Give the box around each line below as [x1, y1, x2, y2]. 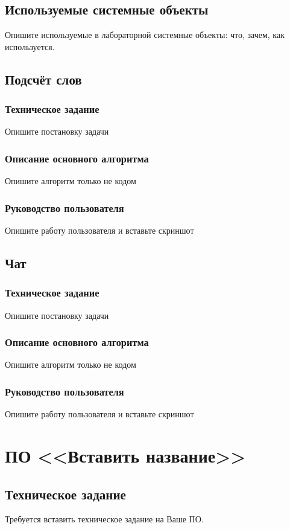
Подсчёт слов [5, 69, 82, 88]
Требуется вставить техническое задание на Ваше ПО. [5, 513, 204, 525]
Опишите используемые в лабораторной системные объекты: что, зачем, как [5, 28, 285, 41]
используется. [5, 40, 55, 53]
